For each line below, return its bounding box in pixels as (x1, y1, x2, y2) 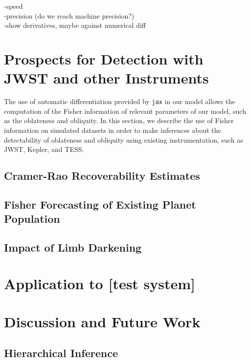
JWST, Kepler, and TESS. (4, 144, 84, 154)
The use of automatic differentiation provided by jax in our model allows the (4, 96, 235, 106)
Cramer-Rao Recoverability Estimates (4, 168, 200, 183)
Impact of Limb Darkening (4, 240, 142, 255)
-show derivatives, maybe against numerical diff (4, 20, 146, 30)
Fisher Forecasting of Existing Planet (4, 196, 196, 212)
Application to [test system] (4, 273, 196, 293)
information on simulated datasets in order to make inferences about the (4, 125, 221, 135)
